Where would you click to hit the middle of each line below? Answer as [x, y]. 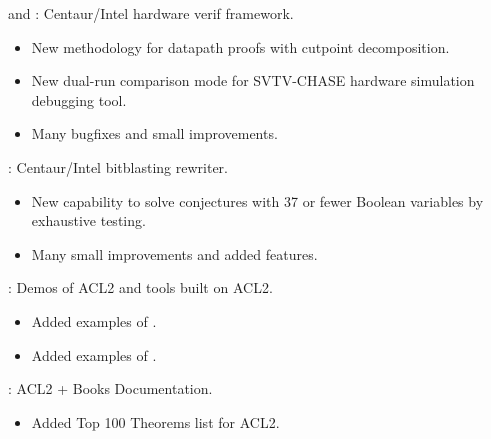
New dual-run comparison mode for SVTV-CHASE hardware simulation [253, 80]
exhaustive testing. [88, 220]
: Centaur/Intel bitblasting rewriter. [118, 166]
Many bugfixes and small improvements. [154, 133]
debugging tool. [79, 99]
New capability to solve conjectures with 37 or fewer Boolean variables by [257, 200]
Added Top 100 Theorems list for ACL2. [155, 421]
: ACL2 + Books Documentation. [110, 388]
